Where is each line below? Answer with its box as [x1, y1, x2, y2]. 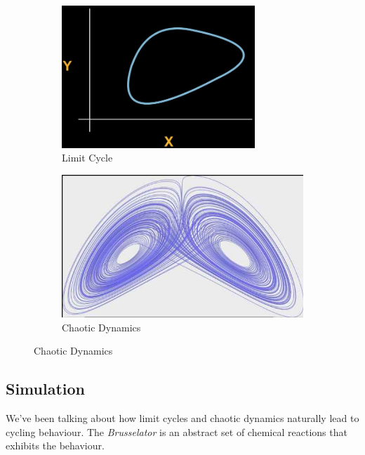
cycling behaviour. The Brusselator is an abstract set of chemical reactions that [6, 424, 347, 439]
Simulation [6, 378, 86, 400]
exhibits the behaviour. [6, 438, 105, 453]
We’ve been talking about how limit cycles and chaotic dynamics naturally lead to [6, 411, 359, 426]
